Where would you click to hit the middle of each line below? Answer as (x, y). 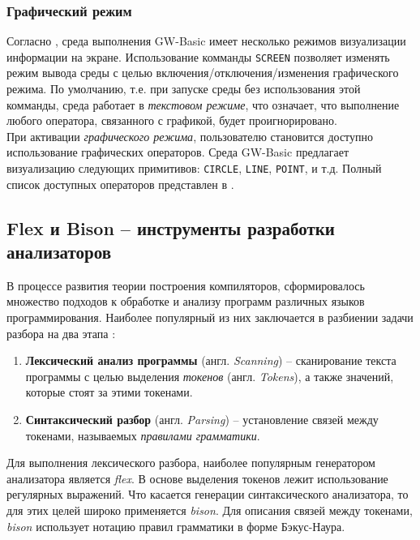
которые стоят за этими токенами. (109, 392)
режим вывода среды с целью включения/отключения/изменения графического (203, 73)
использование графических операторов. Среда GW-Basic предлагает (178, 152)
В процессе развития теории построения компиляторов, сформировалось (186, 285)
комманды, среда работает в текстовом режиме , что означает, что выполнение (203, 104)
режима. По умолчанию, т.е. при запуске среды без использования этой (184, 89)
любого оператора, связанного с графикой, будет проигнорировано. (172, 120)
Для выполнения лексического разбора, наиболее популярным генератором (191, 463)
